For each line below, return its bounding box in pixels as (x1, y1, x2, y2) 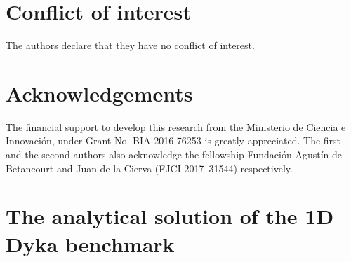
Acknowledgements (6, 78, 193, 107)
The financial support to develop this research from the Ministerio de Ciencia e (6, 119, 346, 134)
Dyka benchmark (6, 229, 175, 258)
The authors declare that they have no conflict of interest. (6, 38, 255, 53)
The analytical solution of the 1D (6, 202, 334, 230)
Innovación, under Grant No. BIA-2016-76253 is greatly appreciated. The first (6, 133, 341, 148)
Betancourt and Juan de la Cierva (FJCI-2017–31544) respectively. (6, 160, 293, 175)
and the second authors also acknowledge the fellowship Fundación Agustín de (6, 147, 342, 162)
